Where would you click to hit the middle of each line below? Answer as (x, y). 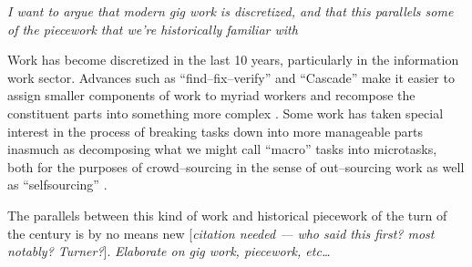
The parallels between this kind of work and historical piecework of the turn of (227, 215)
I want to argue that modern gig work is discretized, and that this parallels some (231, 11)
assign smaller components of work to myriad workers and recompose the (211, 95)
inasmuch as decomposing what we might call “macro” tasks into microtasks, (222, 149)
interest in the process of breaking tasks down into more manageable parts (215, 131)
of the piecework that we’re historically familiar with (153, 29)
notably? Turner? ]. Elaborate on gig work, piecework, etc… (169, 251)
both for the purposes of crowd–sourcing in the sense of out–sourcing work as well (236, 166)
